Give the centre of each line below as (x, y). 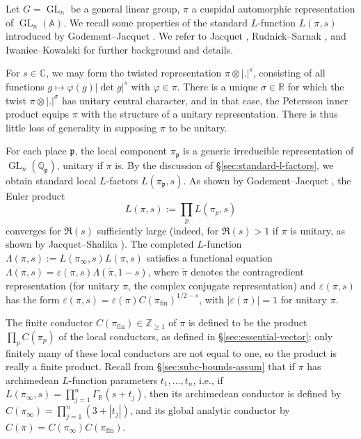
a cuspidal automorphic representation (273, 8)
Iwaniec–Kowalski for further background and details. (120, 49)
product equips (38, 114)
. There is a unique (217, 86)
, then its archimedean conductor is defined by (242, 393)
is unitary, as (318, 230)
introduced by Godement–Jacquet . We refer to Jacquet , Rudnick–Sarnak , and (176, 36)
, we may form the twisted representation (134, 73)
